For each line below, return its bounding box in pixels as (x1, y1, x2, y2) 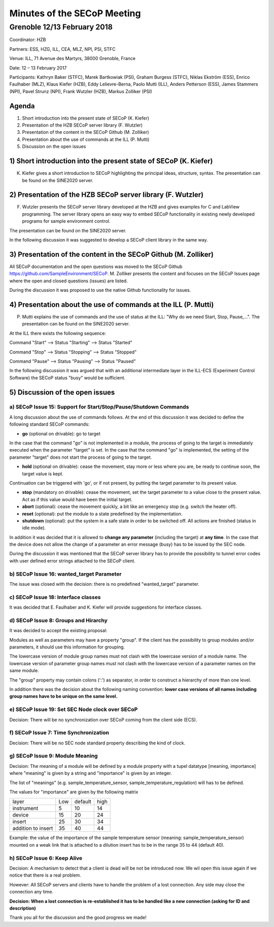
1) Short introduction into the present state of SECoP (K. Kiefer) (9, 157, 213, 165)
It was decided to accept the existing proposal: (9, 627, 108, 634)
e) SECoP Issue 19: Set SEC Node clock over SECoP (9, 706, 138, 713)
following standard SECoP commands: (9, 421, 90, 427)
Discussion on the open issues (22, 143, 86, 149)
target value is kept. (22, 470, 63, 476)
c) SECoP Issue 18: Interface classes (9, 593, 101, 601)
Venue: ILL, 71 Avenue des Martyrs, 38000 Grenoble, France (9, 55, 136, 62)
